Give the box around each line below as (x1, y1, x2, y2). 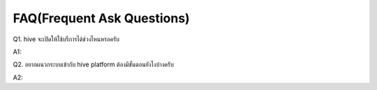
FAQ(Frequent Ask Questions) (13, 10, 190, 26)
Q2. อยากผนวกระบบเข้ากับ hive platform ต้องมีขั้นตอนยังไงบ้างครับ (13, 60, 174, 69)
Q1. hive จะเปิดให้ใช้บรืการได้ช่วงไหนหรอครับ (13, 35, 120, 43)
